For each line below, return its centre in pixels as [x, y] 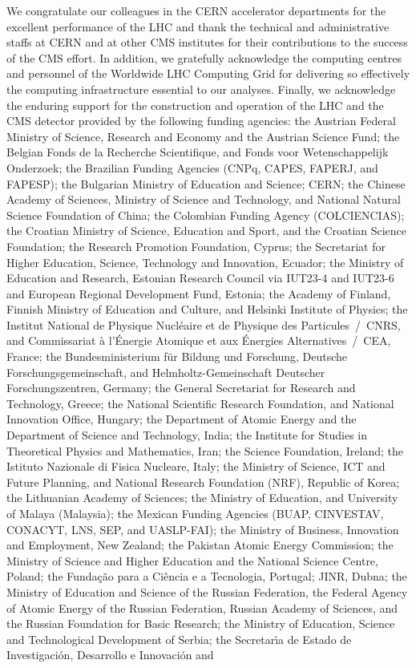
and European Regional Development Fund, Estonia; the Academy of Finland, [199, 293]
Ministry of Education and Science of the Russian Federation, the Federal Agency [207, 591]
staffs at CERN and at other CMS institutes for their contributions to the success [207, 42]
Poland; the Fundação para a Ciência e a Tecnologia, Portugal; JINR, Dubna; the [207, 576]
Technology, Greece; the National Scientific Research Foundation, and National [200, 403]
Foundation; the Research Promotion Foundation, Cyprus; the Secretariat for [196, 246]
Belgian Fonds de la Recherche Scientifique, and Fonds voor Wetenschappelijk [198, 152]
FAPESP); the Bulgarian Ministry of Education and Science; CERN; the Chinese [206, 183]
